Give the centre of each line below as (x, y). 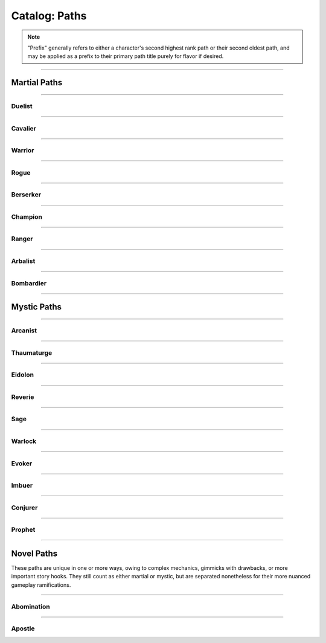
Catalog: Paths (49, 16)
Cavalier (24, 128)
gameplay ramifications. (41, 585)
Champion (27, 216)
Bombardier (29, 283)
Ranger (22, 239)
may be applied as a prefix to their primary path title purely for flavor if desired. (126, 56)
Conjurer (24, 508)
